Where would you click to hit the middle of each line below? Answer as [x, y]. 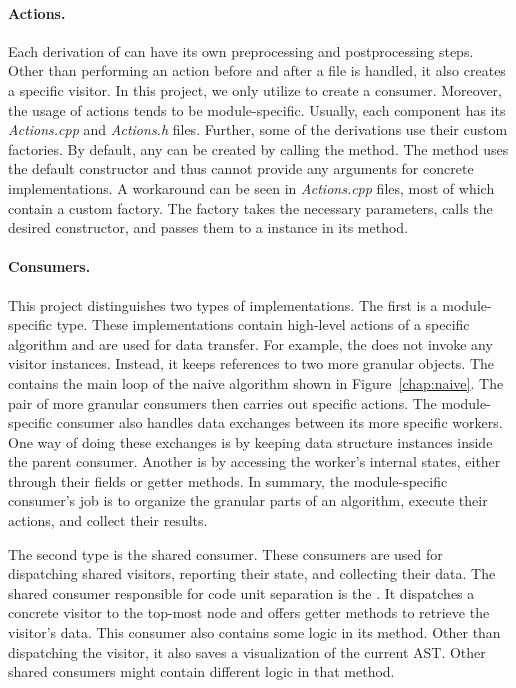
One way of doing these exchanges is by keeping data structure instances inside [250, 441]
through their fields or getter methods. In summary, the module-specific [228, 480]
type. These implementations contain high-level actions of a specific [263, 324]
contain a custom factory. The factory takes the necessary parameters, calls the [250, 207]
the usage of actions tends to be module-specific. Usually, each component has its [257, 109]
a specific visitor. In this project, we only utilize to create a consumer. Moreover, [255, 89]
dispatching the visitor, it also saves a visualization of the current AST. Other [247, 651]
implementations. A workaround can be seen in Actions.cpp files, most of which [251, 187]
